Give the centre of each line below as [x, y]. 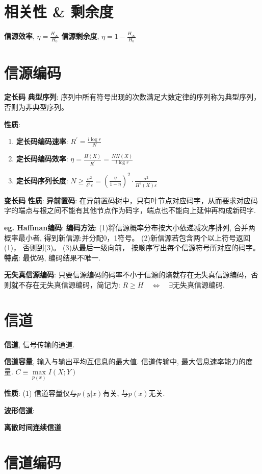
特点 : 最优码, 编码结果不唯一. [52, 257]
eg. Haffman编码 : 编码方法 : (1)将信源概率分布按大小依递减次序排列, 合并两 [130, 227]
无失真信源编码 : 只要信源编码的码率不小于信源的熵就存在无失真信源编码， [128, 275]
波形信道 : [19, 410]
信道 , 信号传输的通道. [40, 344]
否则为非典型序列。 [36, 107]
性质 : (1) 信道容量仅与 [41, 393]
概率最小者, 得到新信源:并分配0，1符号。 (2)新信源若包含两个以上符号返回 [127, 237]
